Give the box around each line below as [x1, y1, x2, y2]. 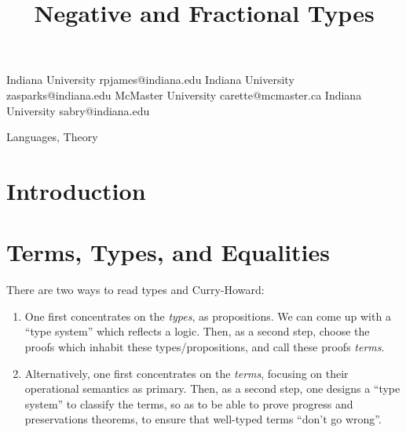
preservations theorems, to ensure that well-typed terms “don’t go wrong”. [24, 411, 382, 427]
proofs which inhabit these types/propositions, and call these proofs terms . [24, 339, 385, 355]
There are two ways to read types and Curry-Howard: [6, 281, 265, 298]
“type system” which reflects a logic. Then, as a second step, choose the [24, 323, 370, 339]
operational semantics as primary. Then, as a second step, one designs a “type [24, 380, 401, 397]
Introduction [6, 174, 146, 206]
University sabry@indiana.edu [6, 102, 150, 118]
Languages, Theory [6, 129, 98, 145]
